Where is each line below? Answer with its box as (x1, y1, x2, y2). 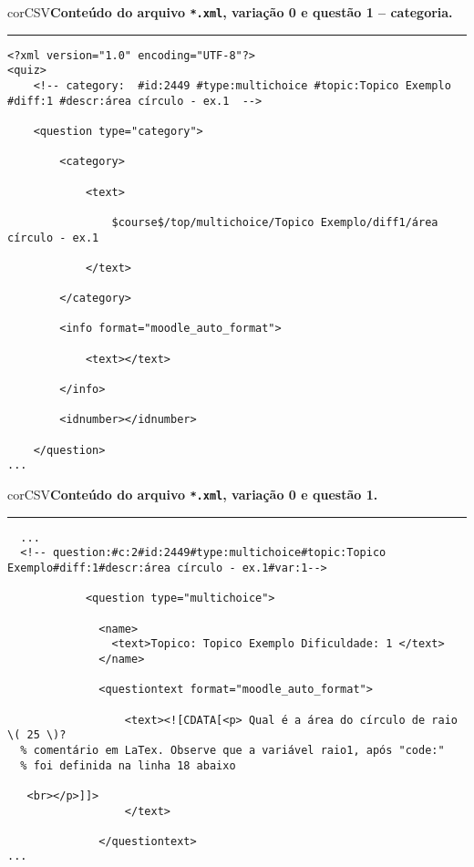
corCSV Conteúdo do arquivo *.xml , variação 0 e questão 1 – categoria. (7, 3, 453, 21)
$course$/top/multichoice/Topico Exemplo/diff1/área (111, 215, 438, 229)
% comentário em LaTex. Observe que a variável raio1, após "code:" (20, 743, 445, 757)
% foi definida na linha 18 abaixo (20, 759, 236, 772)
